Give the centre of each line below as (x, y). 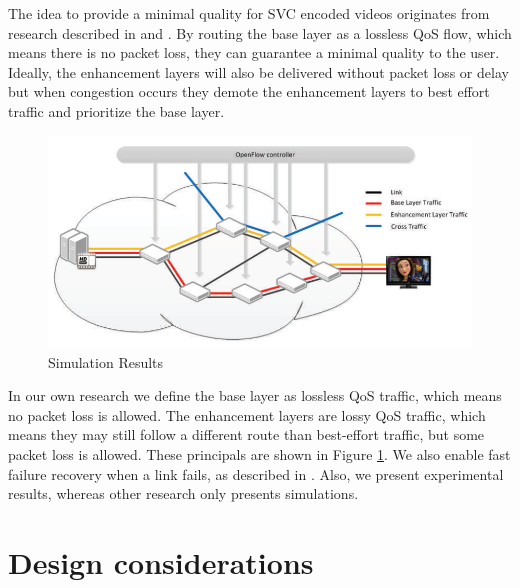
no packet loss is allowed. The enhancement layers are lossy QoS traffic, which (247, 414)
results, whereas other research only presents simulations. (183, 493)
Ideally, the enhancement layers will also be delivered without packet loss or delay (258, 71)
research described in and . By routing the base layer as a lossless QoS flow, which (260, 32)
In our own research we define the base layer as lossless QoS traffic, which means (255, 395)
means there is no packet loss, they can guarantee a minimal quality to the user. (254, 52)
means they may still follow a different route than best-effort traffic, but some (246, 434)
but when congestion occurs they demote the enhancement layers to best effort (249, 91)
